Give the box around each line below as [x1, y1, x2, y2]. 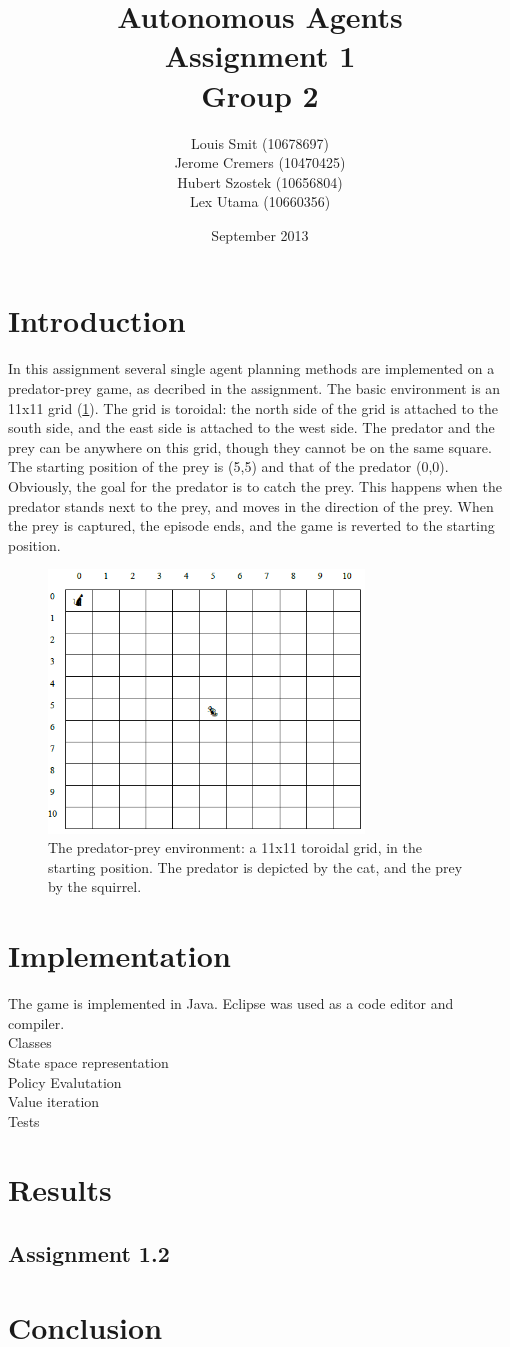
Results [8, 1169, 112, 1210]
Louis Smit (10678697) [191, 132, 329, 153]
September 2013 [211, 224, 309, 245]
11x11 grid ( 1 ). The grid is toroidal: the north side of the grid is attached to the [8, 397, 499, 418]
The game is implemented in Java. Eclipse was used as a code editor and [8, 993, 454, 1014]
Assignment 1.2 [8, 1238, 170, 1269]
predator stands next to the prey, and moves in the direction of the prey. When [8, 495, 494, 516]
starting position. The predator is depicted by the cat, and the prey [48, 856, 463, 877]
